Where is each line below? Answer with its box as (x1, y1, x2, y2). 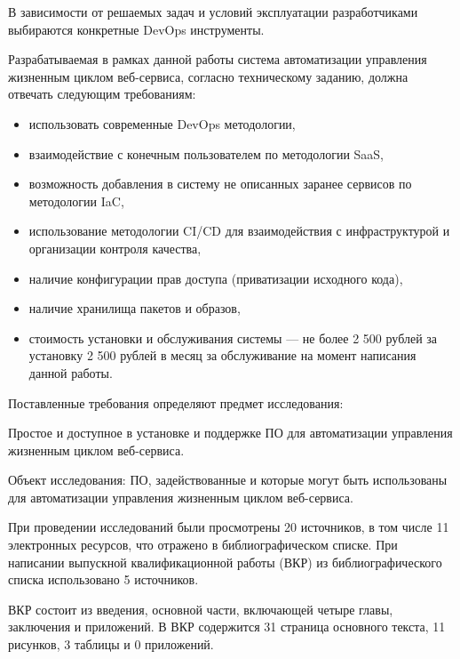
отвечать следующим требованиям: (8, 84, 196, 103)
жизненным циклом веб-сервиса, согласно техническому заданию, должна (8, 67, 408, 85)
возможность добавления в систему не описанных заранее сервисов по (28, 174, 412, 193)
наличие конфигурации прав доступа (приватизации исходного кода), (28, 269, 403, 287)
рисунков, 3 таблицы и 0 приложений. (8, 635, 214, 654)
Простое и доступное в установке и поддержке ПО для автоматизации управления (8, 423, 453, 442)
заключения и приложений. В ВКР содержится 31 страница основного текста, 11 (8, 617, 446, 636)
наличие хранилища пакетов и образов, (28, 299, 241, 317)
